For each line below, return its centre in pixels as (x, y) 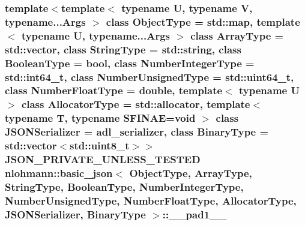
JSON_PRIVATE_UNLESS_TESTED (103, 159)
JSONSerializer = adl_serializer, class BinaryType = (137, 132)
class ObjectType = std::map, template (203, 21)
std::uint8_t (100, 145)
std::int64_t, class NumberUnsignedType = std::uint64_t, (149, 76)
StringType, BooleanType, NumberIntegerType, (124, 186)
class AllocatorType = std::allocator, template (136, 104)
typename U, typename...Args (95, 35)
